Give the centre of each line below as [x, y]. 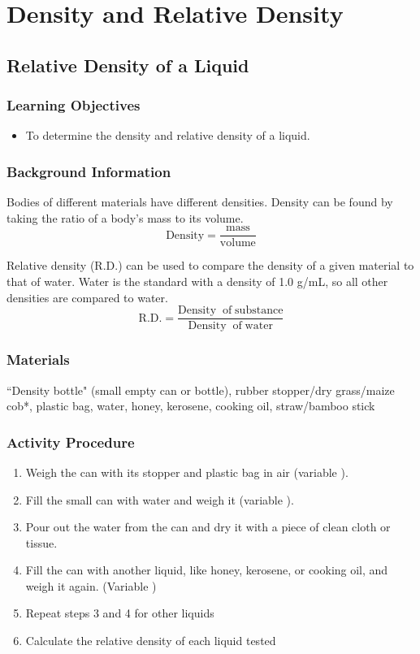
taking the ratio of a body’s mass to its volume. [125, 217]
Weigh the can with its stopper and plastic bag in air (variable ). [187, 472]
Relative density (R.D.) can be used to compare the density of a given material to [210, 265]
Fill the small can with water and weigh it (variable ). [160, 499]
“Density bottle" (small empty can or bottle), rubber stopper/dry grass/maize [201, 390]
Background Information [89, 171]
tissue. [41, 542]
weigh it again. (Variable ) [91, 585]
